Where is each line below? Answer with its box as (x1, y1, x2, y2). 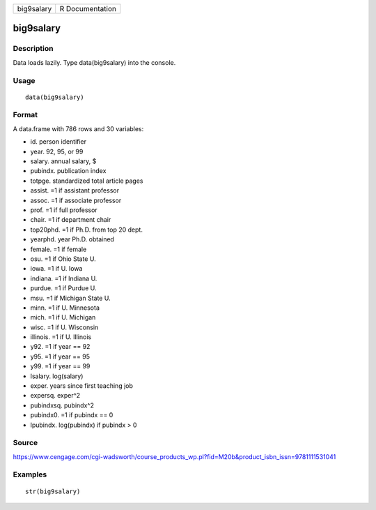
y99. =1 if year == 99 (30, 362, 91, 370)
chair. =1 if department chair (30, 216, 111, 224)
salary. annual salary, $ (30, 157, 97, 165)
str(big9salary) (25, 487, 81, 495)
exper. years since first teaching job (30, 382, 134, 390)
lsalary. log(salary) (30, 372, 84, 380)
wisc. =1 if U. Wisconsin (30, 323, 99, 331)
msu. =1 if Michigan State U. (30, 294, 111, 302)
